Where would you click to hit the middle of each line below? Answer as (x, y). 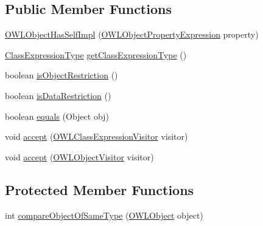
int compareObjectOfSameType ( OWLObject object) (104, 215)
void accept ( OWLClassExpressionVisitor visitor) (96, 136)
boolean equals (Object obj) (57, 116)
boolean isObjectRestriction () (61, 75)
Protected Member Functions (100, 189)
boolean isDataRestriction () (58, 95)
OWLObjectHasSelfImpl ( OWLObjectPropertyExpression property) (132, 34)
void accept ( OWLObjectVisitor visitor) (79, 156)
